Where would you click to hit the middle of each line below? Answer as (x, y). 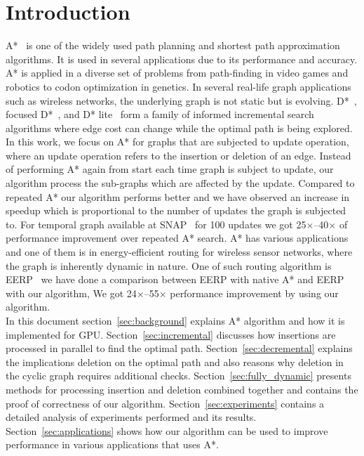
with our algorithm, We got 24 (71, 293)
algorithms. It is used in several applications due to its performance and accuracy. (182, 59)
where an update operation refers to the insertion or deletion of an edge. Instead (178, 155)
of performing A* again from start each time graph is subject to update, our (170, 169)
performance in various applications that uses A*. (112, 444)
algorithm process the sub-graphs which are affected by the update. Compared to (180, 183)
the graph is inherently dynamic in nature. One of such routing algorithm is (169, 265)
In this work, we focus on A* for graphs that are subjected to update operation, (177, 142)
